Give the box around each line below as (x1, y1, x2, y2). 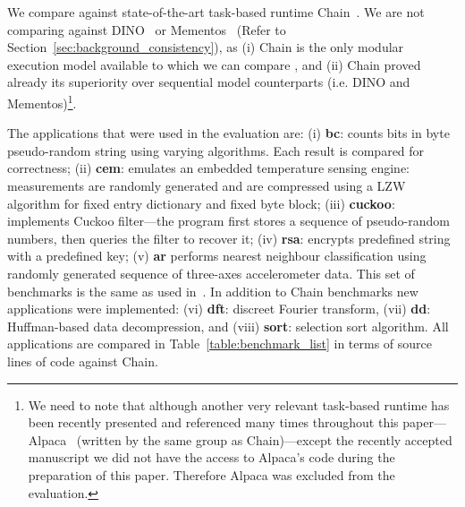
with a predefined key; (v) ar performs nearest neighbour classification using (7, 246, 427, 265)
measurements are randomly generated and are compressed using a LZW (7, 176, 406, 194)
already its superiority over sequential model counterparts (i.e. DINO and (7, 73, 410, 91)
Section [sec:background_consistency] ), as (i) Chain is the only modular (7, 38, 404, 56)
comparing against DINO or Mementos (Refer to (7, 20, 286, 39)
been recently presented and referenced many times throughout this (28, 413, 399, 432)
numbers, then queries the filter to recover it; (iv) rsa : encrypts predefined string (7, 228, 451, 247)
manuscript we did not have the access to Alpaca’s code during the (28, 448, 395, 467)
